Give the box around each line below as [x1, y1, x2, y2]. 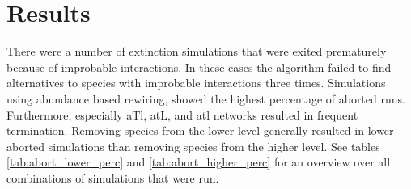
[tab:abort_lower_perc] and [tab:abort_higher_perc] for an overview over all [6, 153, 391, 170]
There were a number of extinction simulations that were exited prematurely [6, 43, 387, 60]
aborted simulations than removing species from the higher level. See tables [6, 137, 380, 154]
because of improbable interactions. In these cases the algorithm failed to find [6, 58, 392, 75]
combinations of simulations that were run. [6, 169, 219, 186]
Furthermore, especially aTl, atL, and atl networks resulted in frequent [6, 106, 358, 123]
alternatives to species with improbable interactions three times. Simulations [6, 74, 386, 91]
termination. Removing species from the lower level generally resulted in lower [6, 122, 394, 139]
